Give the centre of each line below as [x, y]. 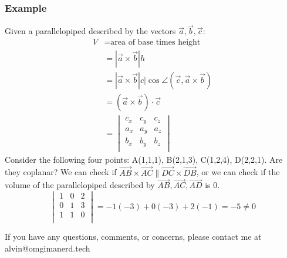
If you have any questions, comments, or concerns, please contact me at [133, 237]
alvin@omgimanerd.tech [48, 248]
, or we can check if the [238, 172]
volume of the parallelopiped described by [80, 185]
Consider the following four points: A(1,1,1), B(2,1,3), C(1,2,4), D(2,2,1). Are [144, 159]
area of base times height [156, 43]
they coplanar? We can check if [61, 172]
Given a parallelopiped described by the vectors [90, 31]
